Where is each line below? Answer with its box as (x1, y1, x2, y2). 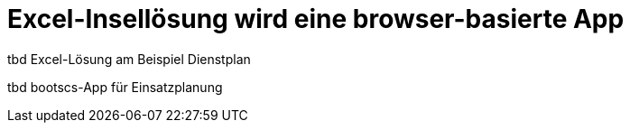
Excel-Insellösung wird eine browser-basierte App (7, 4, 625, 34)
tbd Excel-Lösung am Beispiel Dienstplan (7, 51, 251, 67)
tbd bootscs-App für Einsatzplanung (7, 79, 223, 95)
